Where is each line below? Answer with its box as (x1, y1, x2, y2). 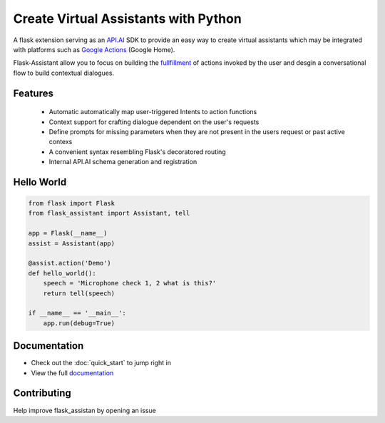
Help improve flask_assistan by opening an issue (13, 406, 156, 414)
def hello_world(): (28, 269, 96, 277)
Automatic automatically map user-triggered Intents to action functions (48, 108, 257, 116)
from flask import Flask (28, 200, 115, 208)
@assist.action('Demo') (28, 259, 112, 267)
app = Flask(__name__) (28, 229, 108, 238)
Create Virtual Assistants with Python (13, 11, 242, 26)
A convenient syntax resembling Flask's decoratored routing (48, 147, 226, 156)
